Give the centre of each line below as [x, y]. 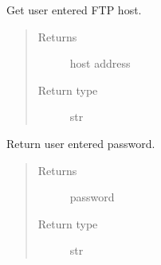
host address [100, 63]
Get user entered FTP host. [74, 10]
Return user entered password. [81, 143]
